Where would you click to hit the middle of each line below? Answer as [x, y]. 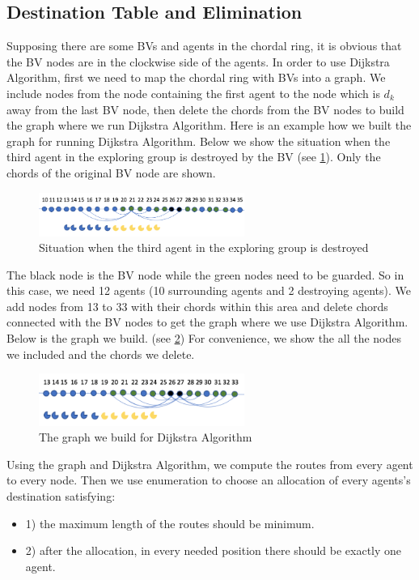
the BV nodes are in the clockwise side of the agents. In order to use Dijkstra [198, 61]
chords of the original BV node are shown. [111, 172]
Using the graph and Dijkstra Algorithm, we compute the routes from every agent [210, 464]
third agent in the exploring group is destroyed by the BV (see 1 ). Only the [194, 157]
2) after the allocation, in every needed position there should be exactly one [214, 550]
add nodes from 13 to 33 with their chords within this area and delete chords [197, 306]
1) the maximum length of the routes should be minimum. [170, 523]
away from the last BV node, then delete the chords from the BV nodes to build [205, 109]
